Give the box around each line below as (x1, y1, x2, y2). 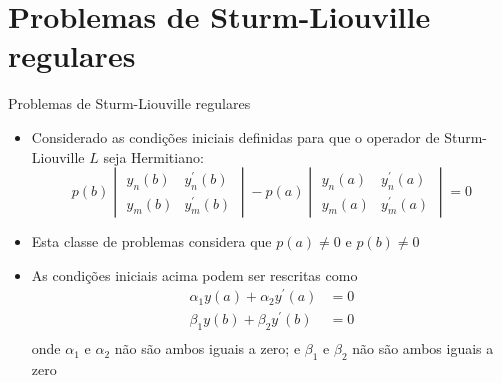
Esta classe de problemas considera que (31, 231, 272, 252)
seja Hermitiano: (103, 146, 204, 167)
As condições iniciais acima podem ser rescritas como (31, 264, 358, 285)
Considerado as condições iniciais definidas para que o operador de (31, 126, 440, 147)
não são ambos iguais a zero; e (114, 338, 301, 359)
